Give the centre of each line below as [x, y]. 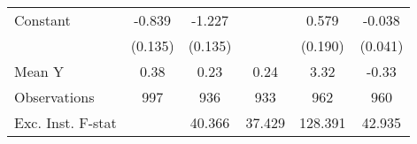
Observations [54, 97]
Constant [42, 20]
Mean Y [39, 71]
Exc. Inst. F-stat [66, 122]
